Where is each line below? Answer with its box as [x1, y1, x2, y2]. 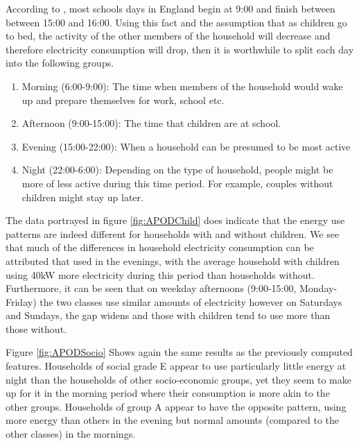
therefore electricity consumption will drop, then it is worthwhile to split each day [6, 42, 354, 56]
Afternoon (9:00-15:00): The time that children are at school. [21, 116, 281, 130]
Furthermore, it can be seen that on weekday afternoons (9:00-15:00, [6, 281, 297, 295]
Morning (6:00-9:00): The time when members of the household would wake [21, 78, 343, 93]
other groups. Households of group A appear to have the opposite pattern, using [6, 399, 347, 413]
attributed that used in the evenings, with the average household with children [6, 253, 340, 268]
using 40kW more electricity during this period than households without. [6, 267, 315, 282]
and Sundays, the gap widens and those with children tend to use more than [6, 308, 331, 323]
